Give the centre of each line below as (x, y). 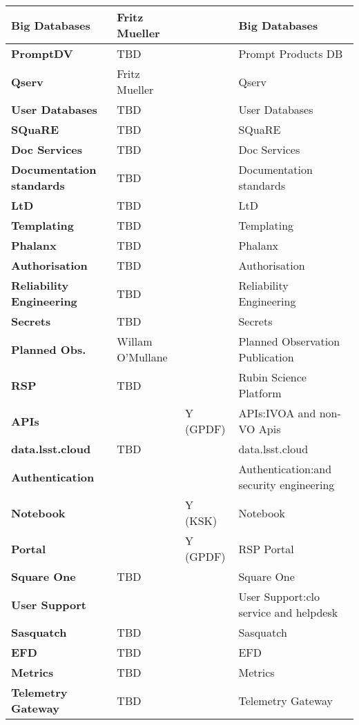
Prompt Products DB (291, 53)
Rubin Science (272, 377)
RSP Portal (266, 548)
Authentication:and (285, 469)
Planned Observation (289, 341)
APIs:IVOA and (277, 413)
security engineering (287, 485)
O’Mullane (142, 357)
